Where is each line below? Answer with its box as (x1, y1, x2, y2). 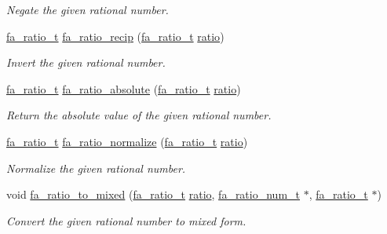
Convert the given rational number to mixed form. (6, 212, 246, 229)
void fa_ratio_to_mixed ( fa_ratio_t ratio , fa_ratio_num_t (6, 186, 300, 203)
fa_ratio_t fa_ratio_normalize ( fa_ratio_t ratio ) (6, 133, 248, 149)
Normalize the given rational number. (6, 159, 186, 176)
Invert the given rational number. (6, 54, 166, 71)
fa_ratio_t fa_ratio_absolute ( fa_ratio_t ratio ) (6, 80, 241, 97)
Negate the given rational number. (6, 2, 169, 17)
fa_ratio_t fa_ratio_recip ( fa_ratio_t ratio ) (6, 27, 225, 44)
